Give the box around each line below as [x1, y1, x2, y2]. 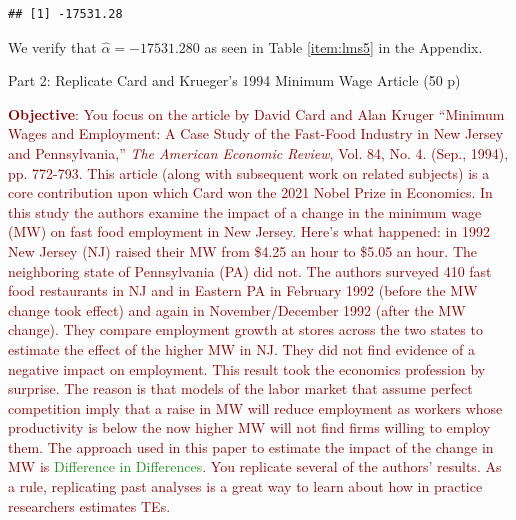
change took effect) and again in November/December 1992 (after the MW [8, 299, 466, 320]
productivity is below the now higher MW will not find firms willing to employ [8, 417, 491, 438]
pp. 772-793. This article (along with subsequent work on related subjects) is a [8, 162, 490, 183]
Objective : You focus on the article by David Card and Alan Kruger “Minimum [8, 103, 505, 124]
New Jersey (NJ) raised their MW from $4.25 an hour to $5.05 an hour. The [8, 240, 477, 261]
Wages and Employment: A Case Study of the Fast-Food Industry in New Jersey [8, 123, 504, 144]
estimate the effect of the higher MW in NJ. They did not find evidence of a [8, 338, 475, 359]
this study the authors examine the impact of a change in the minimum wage [8, 201, 482, 222]
